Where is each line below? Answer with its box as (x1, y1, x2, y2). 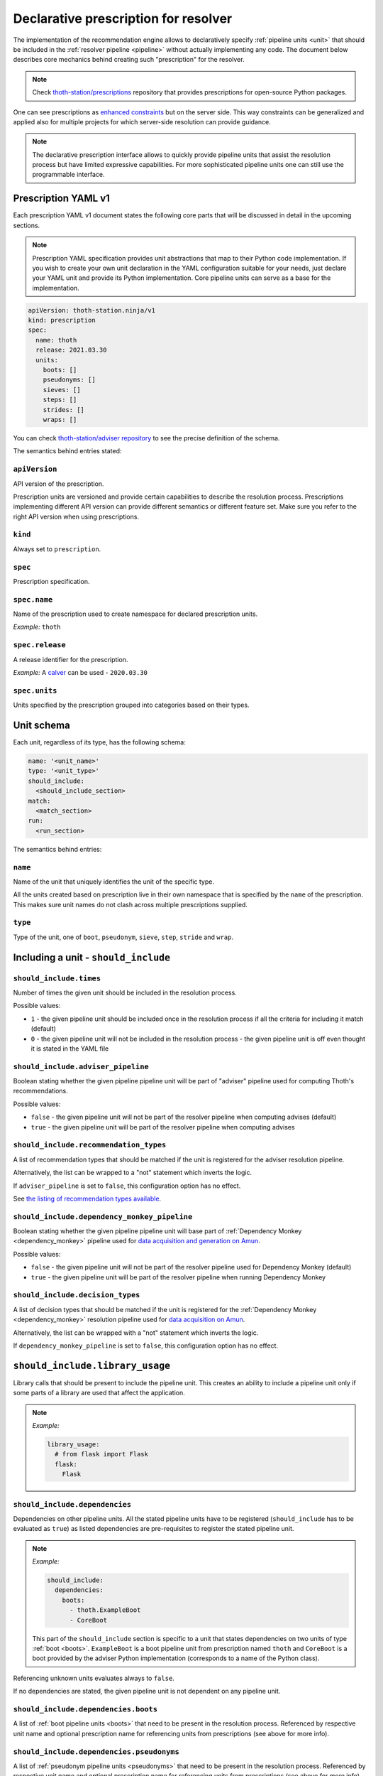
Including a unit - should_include (13, 951, 170, 963)
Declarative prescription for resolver (13, 11, 233, 26)
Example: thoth (13, 622, 61, 632)
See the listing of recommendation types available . (13, 1194, 162, 1203)
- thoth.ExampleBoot (70, 1606, 141, 1614)
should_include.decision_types (13, 1290, 140, 1300)
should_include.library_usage (13, 1360, 171, 1371)
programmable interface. (32, 170, 105, 179)
